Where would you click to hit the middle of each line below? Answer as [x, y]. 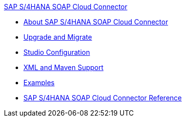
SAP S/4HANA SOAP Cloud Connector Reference [103, 98]
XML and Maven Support [63, 67]
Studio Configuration [57, 52]
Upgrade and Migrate [58, 37]
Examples [39, 83]
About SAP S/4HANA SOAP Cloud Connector [96, 22]
